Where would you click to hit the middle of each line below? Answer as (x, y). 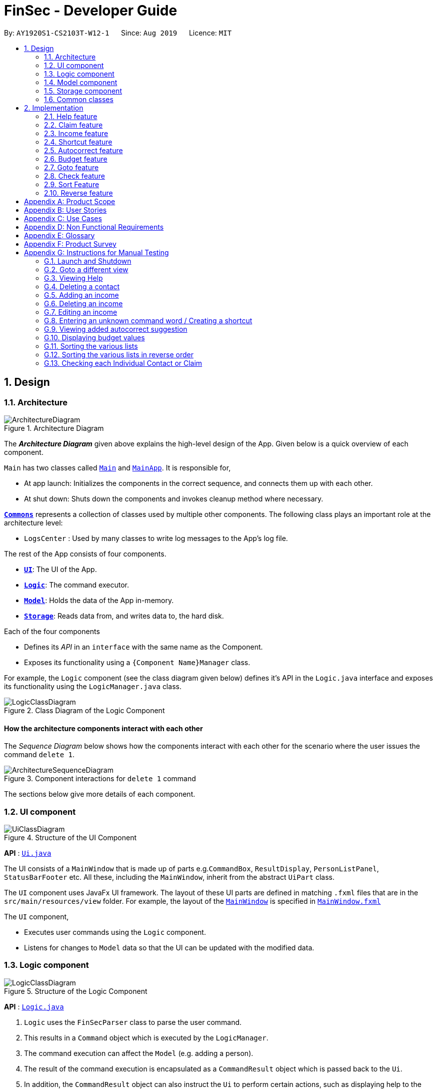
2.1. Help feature (71, 116)
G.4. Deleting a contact (82, 286)
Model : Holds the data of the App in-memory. (99, 600)
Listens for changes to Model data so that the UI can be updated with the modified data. (169, 947)
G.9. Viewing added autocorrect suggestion (116, 329)
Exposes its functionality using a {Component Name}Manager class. (137, 662)
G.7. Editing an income (81, 312)
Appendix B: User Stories (65, 210)
